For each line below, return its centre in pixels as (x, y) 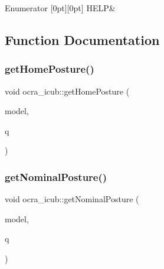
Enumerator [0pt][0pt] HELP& (60, 8)
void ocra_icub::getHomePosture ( (67, 91)
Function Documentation (82, 39)
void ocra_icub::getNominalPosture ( (72, 199)
